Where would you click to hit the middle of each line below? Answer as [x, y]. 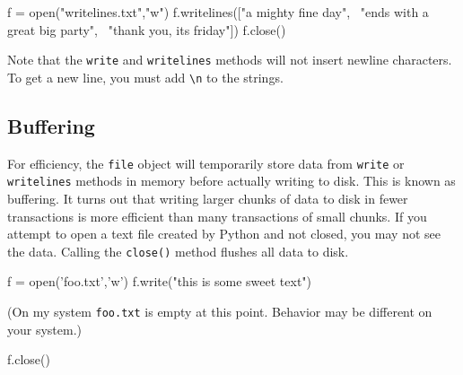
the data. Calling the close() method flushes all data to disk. [178, 251]
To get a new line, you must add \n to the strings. [145, 77]
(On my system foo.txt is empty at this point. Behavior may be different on [220, 312]
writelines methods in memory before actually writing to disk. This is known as [231, 181]
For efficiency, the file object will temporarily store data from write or [206, 163]
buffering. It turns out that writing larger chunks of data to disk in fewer [208, 199]
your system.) [45, 329]
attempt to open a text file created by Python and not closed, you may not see [224, 234]
